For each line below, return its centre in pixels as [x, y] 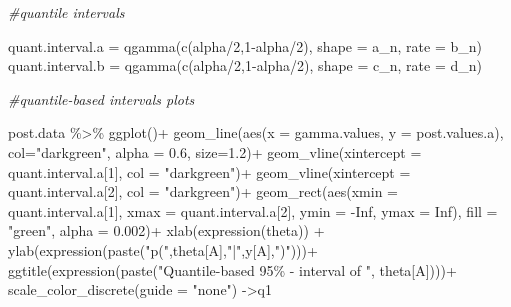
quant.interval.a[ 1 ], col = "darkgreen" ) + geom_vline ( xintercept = [209, 171]
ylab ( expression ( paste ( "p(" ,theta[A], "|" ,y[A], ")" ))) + [163, 249]
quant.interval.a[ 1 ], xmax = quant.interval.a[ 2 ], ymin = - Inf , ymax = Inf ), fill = [253, 210]
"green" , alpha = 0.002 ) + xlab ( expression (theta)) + [166, 230]
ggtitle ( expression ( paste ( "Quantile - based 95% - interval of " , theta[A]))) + [232, 269]
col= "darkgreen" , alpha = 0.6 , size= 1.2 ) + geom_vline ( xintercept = [215, 151]
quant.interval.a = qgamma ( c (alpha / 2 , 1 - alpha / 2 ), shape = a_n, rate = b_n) [245, 45]
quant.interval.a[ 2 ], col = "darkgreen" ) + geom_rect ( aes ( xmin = [203, 191]
